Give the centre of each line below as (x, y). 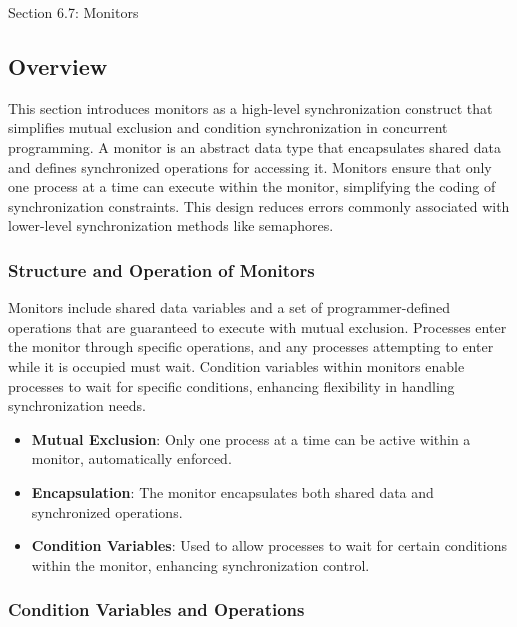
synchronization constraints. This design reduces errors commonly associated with (259, 205)
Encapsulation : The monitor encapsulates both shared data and (232, 491)
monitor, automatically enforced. (131, 458)
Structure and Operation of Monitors (161, 269)
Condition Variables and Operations (156, 609)
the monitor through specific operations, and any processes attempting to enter (251, 346)
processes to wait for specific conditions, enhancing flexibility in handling (231, 385)
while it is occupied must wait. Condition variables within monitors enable (236, 365)
